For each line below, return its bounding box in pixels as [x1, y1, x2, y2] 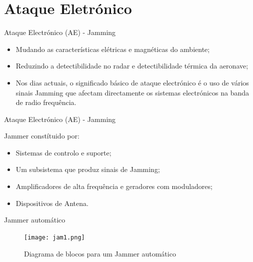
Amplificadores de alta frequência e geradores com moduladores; [15, 181, 212, 191]
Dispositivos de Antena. [15, 197, 88, 208]
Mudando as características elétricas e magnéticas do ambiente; [15, 43, 210, 54]
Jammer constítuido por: [4, 130, 79, 141]
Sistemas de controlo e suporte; [15, 147, 111, 157]
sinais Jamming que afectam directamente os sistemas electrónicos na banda [15, 87, 249, 97]
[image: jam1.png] [24, 233, 85, 241]
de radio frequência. [15, 97, 76, 107]
